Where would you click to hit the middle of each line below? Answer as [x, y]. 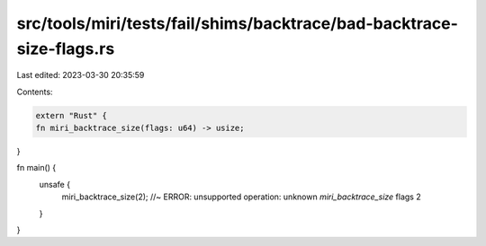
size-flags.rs [66, 48]
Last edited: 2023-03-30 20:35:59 [81, 75]
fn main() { [36, 168]
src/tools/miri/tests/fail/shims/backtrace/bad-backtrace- [238, 23]
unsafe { [55, 184]
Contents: [35, 92]
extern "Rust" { [72, 115]
